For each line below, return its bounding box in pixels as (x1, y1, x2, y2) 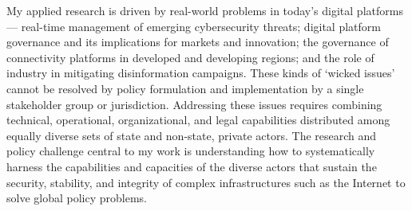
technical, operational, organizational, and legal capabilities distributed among (6, 111, 390, 128)
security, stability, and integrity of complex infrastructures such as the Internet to (6, 174, 406, 190)
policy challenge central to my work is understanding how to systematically (6, 143, 375, 159)
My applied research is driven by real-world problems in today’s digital (6, 2, 354, 18)
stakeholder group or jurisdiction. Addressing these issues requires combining (6, 96, 382, 112)
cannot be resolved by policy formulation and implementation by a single (6, 80, 364, 96)
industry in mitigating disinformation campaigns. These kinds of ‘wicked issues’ (6, 64, 395, 81)
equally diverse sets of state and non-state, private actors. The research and (6, 127, 377, 143)
